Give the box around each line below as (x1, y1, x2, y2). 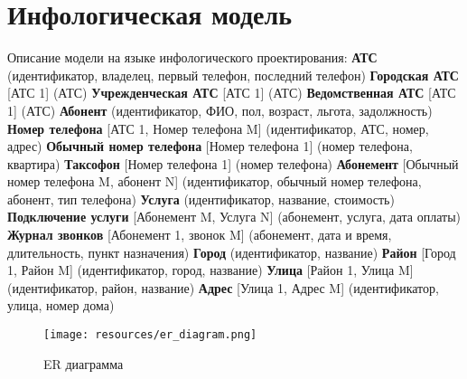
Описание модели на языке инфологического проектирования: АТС (7, 48, 378, 67)
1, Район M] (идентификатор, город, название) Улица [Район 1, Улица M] (7, 261, 414, 280)
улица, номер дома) (7, 296, 115, 315)
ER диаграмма (43, 354, 124, 373)
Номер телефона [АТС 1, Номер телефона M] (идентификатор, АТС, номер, (7, 118, 429, 137)
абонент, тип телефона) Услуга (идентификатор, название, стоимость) (7, 189, 395, 208)
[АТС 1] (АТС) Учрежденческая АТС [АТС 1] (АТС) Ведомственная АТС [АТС (7, 83, 456, 102)
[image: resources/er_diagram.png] (43, 328, 257, 342)
